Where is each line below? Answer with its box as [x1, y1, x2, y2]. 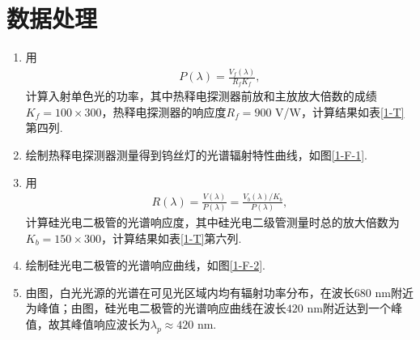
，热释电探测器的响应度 [101, 103, 227, 120]
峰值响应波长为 [70, 315, 151, 332]
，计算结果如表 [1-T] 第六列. [100, 229, 242, 246]
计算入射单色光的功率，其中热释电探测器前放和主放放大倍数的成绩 [25, 87, 377, 104]
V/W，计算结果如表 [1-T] [275, 103, 405, 120]
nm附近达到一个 [307, 300, 391, 317]
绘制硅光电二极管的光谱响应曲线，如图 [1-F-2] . [25, 257, 265, 274]
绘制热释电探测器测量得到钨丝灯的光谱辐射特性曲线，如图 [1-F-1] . [25, 147, 367, 164]
